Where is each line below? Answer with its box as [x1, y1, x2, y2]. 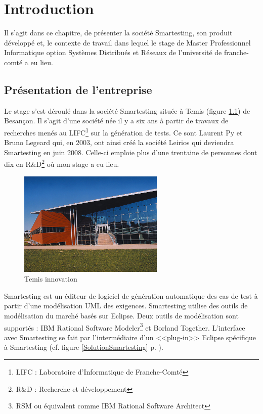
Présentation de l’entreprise [4, 81, 152, 97]
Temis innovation [24, 273, 77, 284]
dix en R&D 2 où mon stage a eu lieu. [4, 157, 119, 169]
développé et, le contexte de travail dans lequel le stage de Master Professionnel [4, 37, 251, 48]
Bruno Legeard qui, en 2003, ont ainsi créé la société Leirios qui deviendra [4, 137, 234, 148]
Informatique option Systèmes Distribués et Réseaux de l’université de [4, 47, 222, 58]
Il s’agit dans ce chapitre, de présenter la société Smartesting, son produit [4, 27, 233, 38]
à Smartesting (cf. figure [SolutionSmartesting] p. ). [4, 342, 163, 352]
